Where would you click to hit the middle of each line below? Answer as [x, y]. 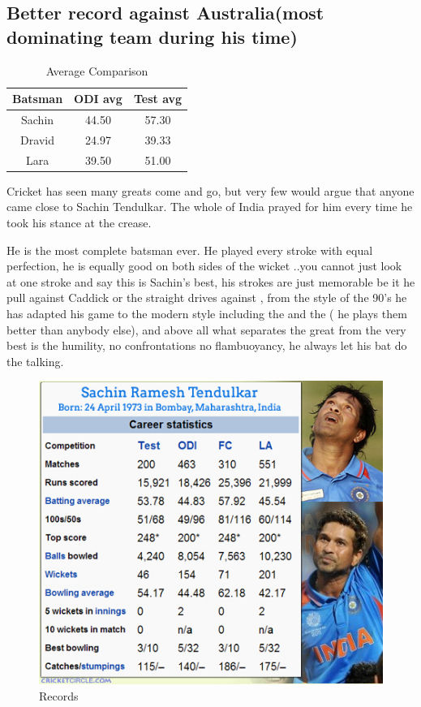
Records [59, 695]
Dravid [37, 139]
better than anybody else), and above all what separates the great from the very [206, 329]
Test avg [158, 99]
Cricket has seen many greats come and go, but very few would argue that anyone [210, 190]
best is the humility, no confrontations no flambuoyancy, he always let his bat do [207, 345]
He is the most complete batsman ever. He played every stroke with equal [190, 250]
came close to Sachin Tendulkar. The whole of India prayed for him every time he [210, 207]
